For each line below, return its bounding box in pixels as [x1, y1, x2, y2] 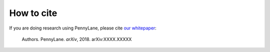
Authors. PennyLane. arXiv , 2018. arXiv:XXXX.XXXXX [21, 36, 132, 42]
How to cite [9, 7, 57, 18]
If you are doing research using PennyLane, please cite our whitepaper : [9, 25, 157, 31]
